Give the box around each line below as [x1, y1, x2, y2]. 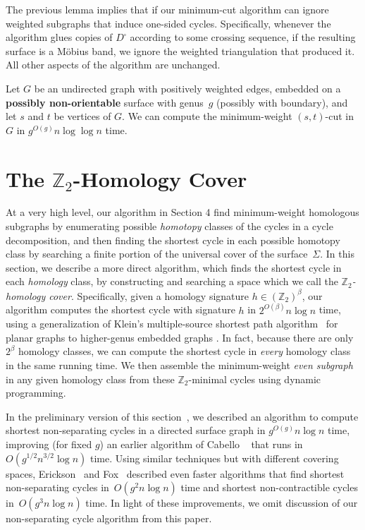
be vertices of [54, 109, 111, 124]
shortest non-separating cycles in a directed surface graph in [6, 423, 266, 438]
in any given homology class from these [6, 371, 175, 386]
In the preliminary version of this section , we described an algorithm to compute [6, 409, 359, 423]
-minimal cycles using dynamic [188, 371, 321, 386]
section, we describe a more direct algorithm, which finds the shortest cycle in [6, 260, 342, 275]
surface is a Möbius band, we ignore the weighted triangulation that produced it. [6, 43, 355, 58]
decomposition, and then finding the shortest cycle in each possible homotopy [6, 232, 340, 247]
